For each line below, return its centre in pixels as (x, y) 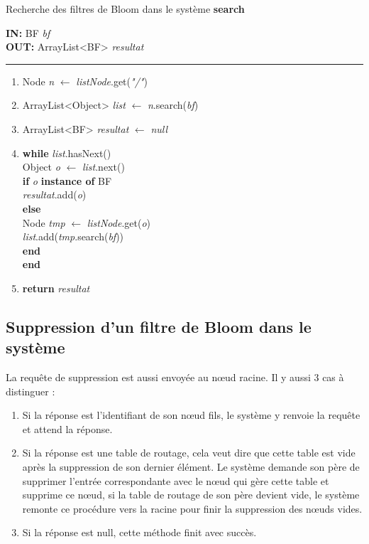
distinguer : (31, 391)
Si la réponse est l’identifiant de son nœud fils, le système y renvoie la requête (191, 415)
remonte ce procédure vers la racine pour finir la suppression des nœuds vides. (192, 508)
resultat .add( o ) (54, 194)
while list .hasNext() (67, 153)
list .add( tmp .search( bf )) (73, 236)
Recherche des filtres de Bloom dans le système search (125, 9)
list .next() (103, 167)
